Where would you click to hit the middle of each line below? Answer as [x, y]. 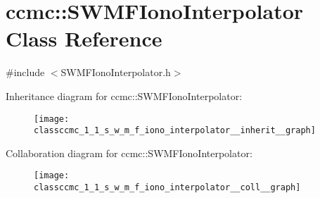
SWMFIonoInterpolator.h [116, 72]
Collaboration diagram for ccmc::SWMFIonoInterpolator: [129, 153]
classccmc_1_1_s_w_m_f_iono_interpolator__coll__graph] [167, 188]
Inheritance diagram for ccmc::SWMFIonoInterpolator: [124, 95]
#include [25, 72]
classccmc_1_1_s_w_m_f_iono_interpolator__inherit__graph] [175, 131]
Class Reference [84, 38]
